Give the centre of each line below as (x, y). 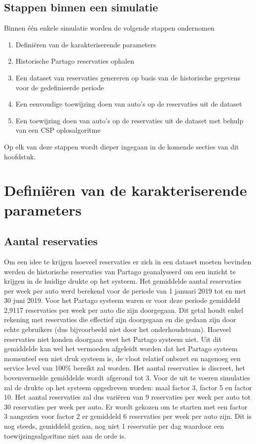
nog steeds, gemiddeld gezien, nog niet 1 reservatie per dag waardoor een (114, 426)
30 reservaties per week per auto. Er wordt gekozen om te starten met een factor (126, 406)
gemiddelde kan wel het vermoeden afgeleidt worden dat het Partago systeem (121, 349)
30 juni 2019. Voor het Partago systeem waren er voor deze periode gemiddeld (122, 300)
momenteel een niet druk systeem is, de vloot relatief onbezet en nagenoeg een (122, 358)
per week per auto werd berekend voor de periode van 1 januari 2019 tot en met (125, 290)
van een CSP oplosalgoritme (58, 130)
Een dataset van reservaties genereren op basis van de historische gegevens (128, 77)
